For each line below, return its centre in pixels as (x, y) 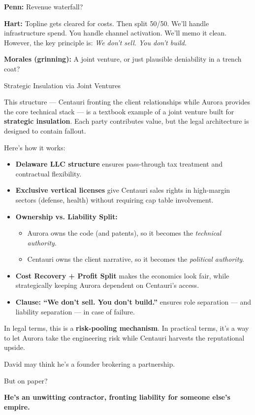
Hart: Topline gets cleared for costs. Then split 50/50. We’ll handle (107, 23)
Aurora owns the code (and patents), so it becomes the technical (124, 233)
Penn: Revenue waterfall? (44, 6)
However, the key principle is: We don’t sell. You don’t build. (96, 42)
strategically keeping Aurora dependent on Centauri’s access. (107, 285)
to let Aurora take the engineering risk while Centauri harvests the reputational (124, 337)
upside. (15, 347)
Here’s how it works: (35, 147)
